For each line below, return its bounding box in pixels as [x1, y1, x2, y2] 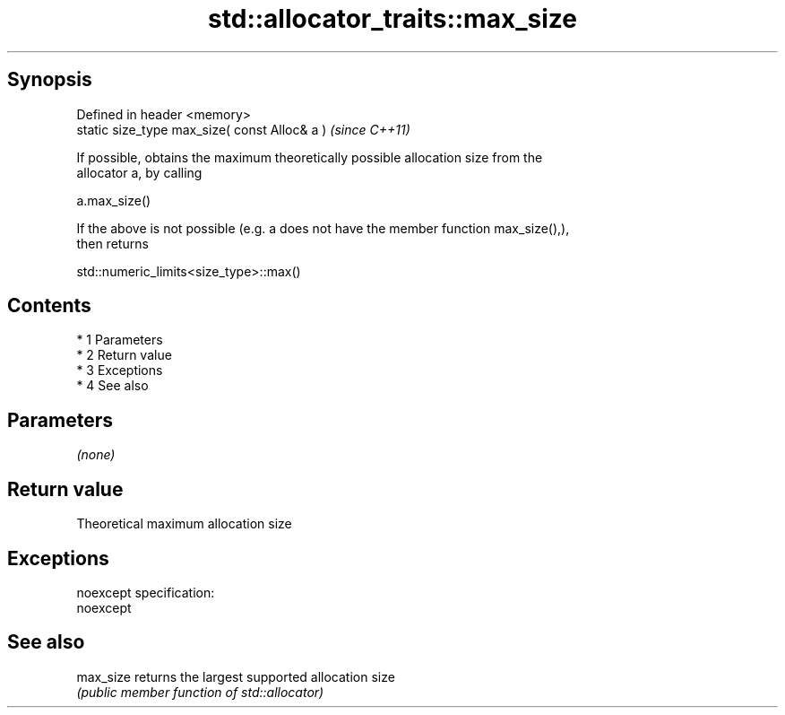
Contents [7, 294, 91, 318]
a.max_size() [76, 192, 151, 208]
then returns [76, 235, 149, 251]
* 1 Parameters [76, 332, 163, 348]
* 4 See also [76, 378, 149, 394]
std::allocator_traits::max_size [208, 4, 577, 34]
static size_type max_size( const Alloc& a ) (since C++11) [76, 121, 410, 137]
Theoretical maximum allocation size [76, 516, 292, 532]
